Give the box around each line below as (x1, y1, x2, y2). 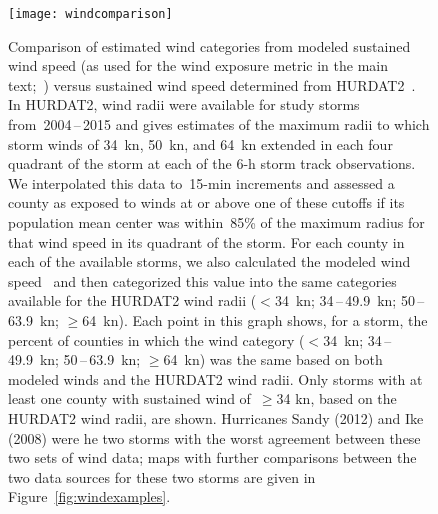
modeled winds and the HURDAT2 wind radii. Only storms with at (8, 368, 423, 389)
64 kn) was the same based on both (163, 349, 383, 370)
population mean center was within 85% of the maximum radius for (8, 212, 425, 232)
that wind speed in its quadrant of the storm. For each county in (8, 231, 405, 252)
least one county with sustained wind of (8, 388, 251, 409)
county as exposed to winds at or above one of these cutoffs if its (8, 192, 405, 213)
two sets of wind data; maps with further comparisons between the (8, 447, 417, 468)
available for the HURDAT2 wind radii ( (8, 290, 257, 311)
